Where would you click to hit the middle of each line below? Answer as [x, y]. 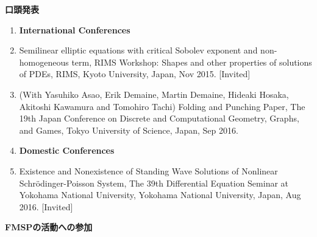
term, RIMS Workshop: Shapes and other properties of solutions [192, 62]
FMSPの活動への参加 [49, 227]
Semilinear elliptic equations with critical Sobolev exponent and [138, 50]
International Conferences [75, 29]
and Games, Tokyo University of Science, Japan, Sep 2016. [129, 130]
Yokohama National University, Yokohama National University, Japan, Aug [160, 195]
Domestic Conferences [67, 150]
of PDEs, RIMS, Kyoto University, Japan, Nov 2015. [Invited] [135, 74]
